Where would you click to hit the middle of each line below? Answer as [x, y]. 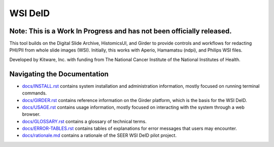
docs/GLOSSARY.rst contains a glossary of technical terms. [84, 121]
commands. [35, 93]
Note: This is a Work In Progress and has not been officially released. [121, 31]
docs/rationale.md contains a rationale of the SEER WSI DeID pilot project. [99, 135]
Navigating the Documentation [59, 74]
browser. [31, 114]
